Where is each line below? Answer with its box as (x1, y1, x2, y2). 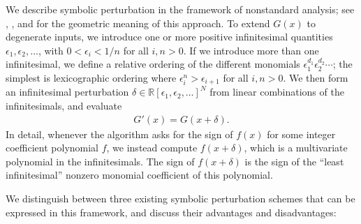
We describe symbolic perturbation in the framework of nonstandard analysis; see (6, 2, 355, 16)
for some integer (267, 126, 336, 141)
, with (38, 43, 64, 57)
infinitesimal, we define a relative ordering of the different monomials (6, 57, 300, 71)
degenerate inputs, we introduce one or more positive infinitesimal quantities (6, 29, 333, 44)
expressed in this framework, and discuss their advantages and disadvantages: (6, 204, 337, 219)
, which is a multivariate (244, 140, 348, 155)
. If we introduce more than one (183, 43, 319, 57)
